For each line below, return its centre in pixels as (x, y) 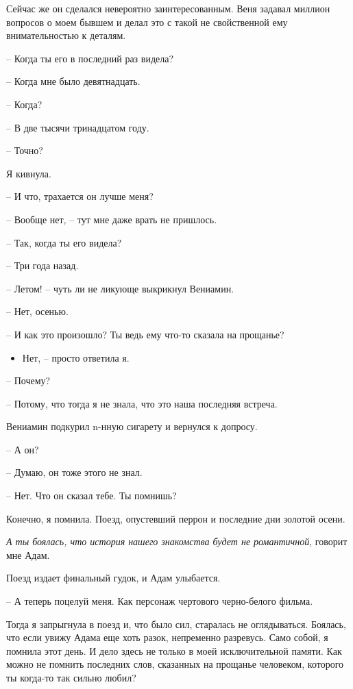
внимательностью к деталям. (66, 35)
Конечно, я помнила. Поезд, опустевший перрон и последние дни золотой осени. (176, 518)
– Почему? (28, 380)
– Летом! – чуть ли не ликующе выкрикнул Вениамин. (120, 288)
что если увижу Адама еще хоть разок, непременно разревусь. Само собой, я (167, 637)
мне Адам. (28, 554)
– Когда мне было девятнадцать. (73, 81)
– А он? (23, 449)
